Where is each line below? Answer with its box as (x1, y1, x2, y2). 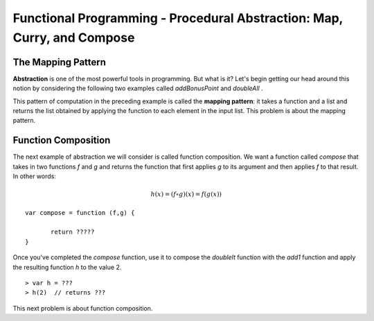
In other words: (12, 172, 57, 180)
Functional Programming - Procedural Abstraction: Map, (12, 10, 343, 26)
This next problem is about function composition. (12, 304, 153, 312)
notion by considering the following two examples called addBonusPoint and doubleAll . (12, 84, 263, 93)
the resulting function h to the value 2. (12, 263, 122, 271)
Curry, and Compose (12, 30, 135, 45)
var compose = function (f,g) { (25, 209, 135, 216)
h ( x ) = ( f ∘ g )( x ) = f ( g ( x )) (150, 191, 222, 198)
